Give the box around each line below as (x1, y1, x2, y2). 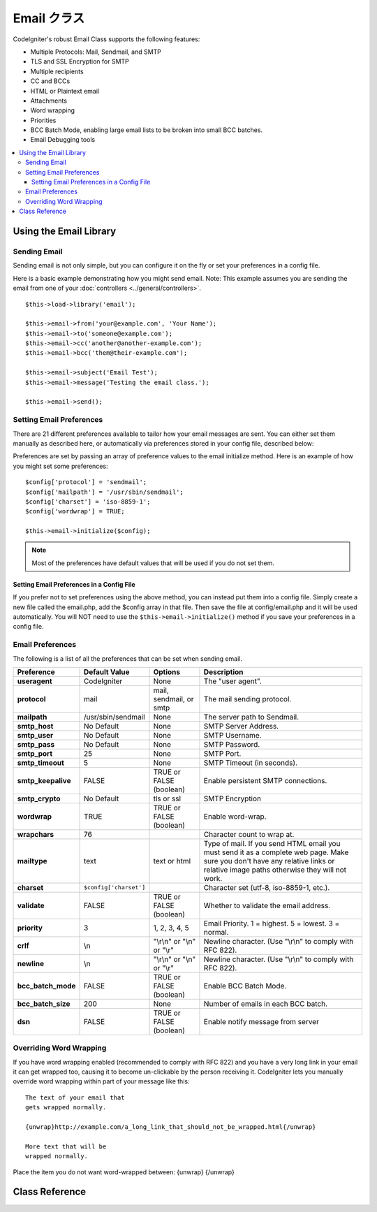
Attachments (30, 96, 68, 105)
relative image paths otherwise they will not (203, 865, 347, 875)
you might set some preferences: (13, 462, 108, 470)
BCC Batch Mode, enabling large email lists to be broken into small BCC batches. (30, 126, 263, 134)
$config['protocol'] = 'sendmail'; (25, 479, 147, 486)
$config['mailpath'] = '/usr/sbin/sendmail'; (25, 488, 184, 496)
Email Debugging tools (30, 136, 96, 144)
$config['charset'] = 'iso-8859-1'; (25, 497, 151, 506)
